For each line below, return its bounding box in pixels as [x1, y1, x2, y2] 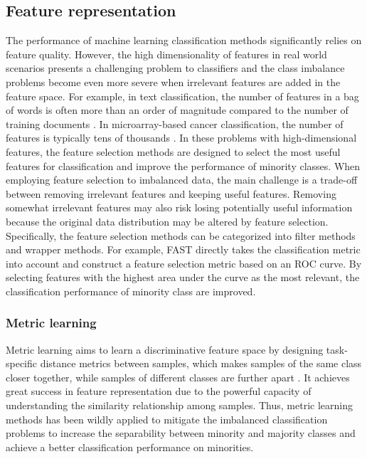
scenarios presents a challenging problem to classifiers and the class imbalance [6, 60, 345, 75]
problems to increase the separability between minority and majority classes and [6, 426, 356, 440]
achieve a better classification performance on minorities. [6, 439, 254, 454]
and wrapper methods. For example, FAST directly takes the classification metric [6, 242, 361, 257]
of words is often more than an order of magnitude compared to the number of [6, 102, 349, 117]
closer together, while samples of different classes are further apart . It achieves [6, 369, 350, 384]
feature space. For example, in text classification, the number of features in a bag [6, 88, 359, 103]
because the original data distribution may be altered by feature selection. [6, 213, 329, 228]
